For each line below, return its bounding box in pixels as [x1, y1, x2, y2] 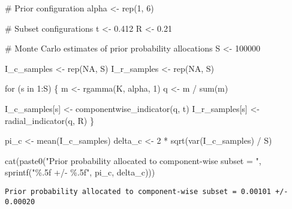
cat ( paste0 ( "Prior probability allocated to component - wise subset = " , [5, 154, 261, 166]
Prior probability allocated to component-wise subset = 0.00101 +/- [5, 187, 288, 196]
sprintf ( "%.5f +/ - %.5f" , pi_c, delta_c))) [5, 166, 155, 178]
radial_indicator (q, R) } [5, 114, 94, 126]
